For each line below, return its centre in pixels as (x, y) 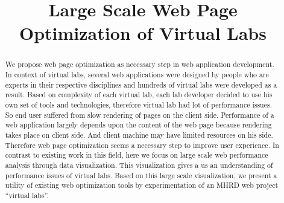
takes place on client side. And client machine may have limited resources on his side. (139, 134)
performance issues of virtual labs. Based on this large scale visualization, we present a (141, 175)
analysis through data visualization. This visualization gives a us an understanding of (139, 165)
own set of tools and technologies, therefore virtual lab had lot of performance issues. (138, 104)
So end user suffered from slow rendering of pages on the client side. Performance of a (140, 114)
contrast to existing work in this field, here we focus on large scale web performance (137, 155)
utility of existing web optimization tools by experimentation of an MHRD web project (142, 185)
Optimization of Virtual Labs (143, 33)
